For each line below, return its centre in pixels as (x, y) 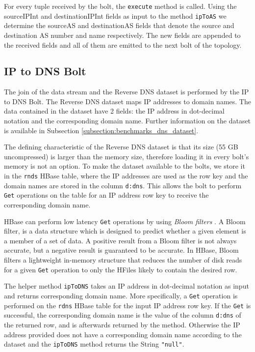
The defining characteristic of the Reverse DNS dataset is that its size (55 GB (121, 147)
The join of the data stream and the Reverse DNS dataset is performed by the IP (127, 92)
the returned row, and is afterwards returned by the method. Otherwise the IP (122, 324)
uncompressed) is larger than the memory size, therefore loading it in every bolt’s (127, 156)
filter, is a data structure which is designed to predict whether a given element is (125, 231)
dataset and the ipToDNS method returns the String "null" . (94, 344)
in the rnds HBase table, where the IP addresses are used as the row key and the (126, 176)
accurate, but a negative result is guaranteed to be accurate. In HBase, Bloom (121, 250)
